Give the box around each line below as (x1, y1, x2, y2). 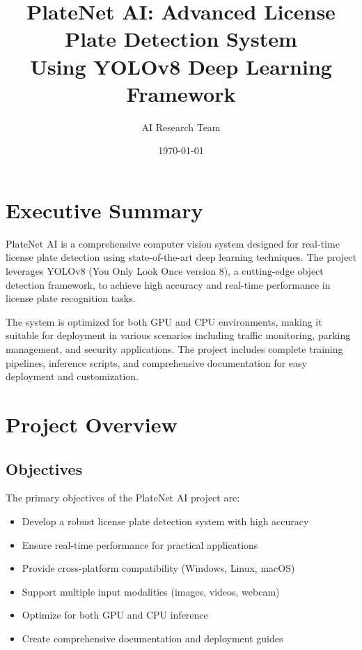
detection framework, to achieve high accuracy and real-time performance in (6, 277, 331, 292)
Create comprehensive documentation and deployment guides (22, 630, 283, 645)
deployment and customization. (6, 369, 139, 384)
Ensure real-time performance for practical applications (22, 537, 258, 552)
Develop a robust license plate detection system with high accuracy (22, 513, 309, 528)
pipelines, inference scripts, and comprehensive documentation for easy (6, 355, 307, 370)
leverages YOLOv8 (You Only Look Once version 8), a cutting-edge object (6, 264, 324, 278)
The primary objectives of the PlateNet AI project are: (6, 490, 240, 505)
